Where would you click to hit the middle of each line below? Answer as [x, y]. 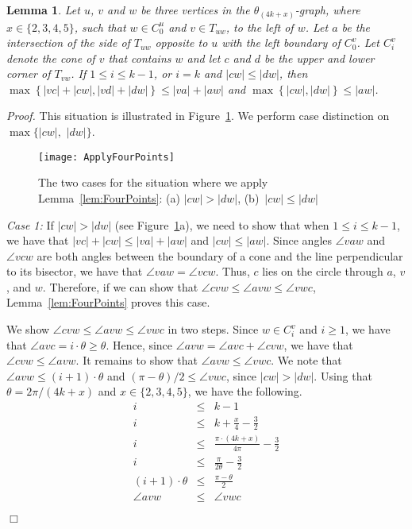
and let [204, 58]
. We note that [306, 360]
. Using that [343, 375]
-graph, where [327, 10]
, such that [100, 27]
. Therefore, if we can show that [120, 286]
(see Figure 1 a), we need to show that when [222, 224]
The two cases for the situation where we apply [153, 182]
